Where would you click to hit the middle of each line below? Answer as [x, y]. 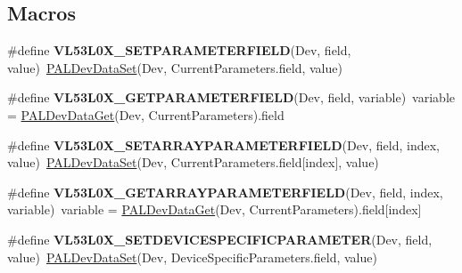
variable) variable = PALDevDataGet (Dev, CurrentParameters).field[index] [214, 209]
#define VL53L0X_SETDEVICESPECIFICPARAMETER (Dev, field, [220, 239]
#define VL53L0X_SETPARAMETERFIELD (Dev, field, [179, 50]
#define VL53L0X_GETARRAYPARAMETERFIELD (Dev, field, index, [225, 192]
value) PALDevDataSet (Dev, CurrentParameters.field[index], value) [193, 162]
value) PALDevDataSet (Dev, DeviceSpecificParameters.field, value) [192, 257]
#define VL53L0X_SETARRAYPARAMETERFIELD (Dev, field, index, [224, 145]
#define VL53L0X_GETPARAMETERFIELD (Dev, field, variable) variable [231, 97]
